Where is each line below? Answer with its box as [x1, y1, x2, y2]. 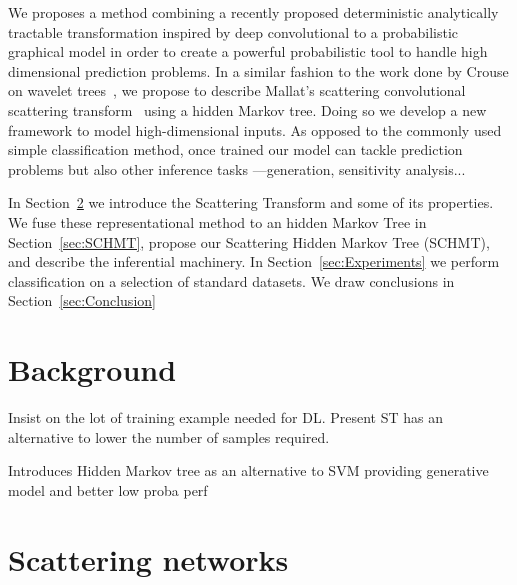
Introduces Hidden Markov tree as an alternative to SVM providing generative [8, 460, 489, 481]
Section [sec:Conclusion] [8, 290, 156, 311]
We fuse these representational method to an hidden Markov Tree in [8, 211, 427, 232]
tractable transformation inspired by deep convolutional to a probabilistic [8, 21, 459, 42]
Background [8, 349, 177, 390]
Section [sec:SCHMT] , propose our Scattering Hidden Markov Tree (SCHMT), [8, 231, 490, 252]
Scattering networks [8, 538, 289, 579]
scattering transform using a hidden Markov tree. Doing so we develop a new [8, 99, 487, 120]
